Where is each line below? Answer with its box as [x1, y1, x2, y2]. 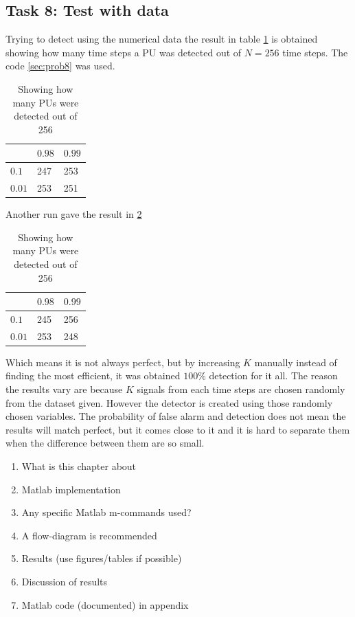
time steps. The [282, 45, 348, 59]
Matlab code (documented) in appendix [21, 597, 189, 612]
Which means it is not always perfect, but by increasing [5, 355, 240, 369]
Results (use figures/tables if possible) [21, 551, 182, 565]
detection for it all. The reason [209, 368, 338, 383]
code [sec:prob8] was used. [5, 58, 115, 73]
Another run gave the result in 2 [5, 207, 142, 221]
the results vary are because [5, 382, 123, 396]
